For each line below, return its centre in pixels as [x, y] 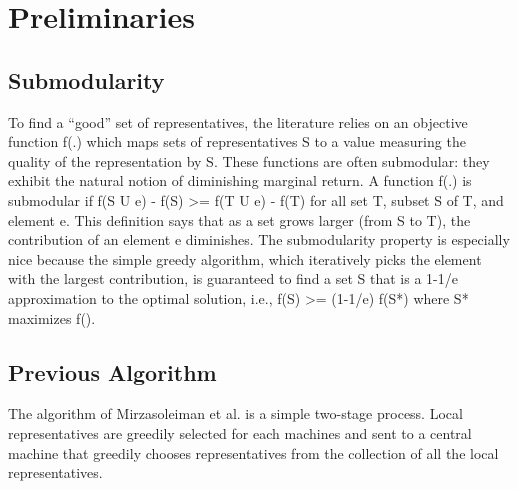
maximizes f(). [52, 317]
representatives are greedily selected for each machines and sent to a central [240, 432]
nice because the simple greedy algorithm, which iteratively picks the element [245, 258]
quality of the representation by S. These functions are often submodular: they [249, 160]
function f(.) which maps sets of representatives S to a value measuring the [237, 141]
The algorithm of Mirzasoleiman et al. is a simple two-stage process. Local [235, 413]
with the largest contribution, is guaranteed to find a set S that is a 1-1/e [233, 278]
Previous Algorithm [112, 371]
